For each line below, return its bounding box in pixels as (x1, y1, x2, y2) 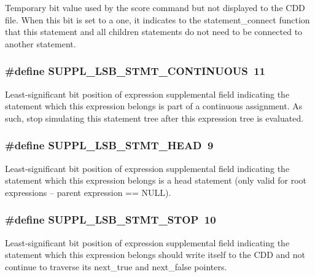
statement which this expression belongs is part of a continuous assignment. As (5, 99, 303, 112)
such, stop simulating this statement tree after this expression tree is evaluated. (5, 111, 304, 124)
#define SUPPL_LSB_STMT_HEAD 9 (5, 138, 214, 153)
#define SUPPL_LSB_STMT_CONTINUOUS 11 (5, 63, 265, 79)
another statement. (5, 37, 76, 50)
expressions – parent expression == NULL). (5, 185, 171, 198)
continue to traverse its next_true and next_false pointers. (5, 260, 227, 273)
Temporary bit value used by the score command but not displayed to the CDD (5, 1, 305, 14)
